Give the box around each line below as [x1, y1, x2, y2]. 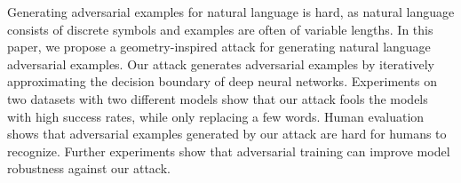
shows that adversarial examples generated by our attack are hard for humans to [7, 124, 447, 143]
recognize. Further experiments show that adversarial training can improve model [7, 141, 450, 160]
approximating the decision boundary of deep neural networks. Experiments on [7, 72, 438, 91]
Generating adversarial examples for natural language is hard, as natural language [7, 3, 455, 20]
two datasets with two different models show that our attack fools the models [7, 89, 428, 107]
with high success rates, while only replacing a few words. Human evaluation [7, 107, 425, 125]
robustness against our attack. [7, 159, 171, 178]
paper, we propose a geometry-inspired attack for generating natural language [7, 37, 431, 56]
